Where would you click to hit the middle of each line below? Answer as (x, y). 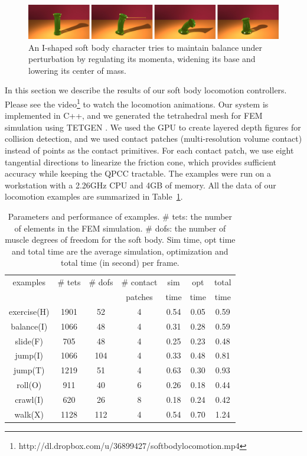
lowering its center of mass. (77, 70)
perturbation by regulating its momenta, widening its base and (142, 59)
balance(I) (29, 326)
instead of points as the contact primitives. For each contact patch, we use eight (149, 150)
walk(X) (29, 414)
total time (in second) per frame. (120, 263)
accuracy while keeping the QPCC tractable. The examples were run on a (138, 173)
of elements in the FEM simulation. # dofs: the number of (120, 228)
